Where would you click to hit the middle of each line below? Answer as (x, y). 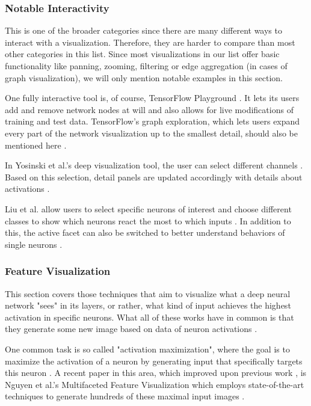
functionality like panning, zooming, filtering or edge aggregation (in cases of (146, 66)
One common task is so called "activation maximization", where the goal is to (147, 349)
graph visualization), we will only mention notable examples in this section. (144, 77)
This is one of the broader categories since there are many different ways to (143, 30)
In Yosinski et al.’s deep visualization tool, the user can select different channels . (154, 165)
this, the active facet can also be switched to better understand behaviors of (145, 232)
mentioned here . (36, 145)
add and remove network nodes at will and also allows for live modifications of (149, 109)
